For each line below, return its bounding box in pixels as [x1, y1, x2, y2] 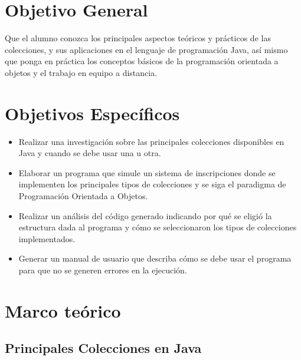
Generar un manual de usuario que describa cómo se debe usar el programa [18, 252, 292, 265]
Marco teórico [5, 298, 121, 322]
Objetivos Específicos [5, 101, 180, 125]
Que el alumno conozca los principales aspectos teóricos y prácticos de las [5, 32, 271, 44]
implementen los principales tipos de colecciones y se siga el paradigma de [18, 178, 286, 190]
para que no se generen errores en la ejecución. [18, 263, 187, 276]
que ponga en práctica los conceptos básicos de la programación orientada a [5, 55, 279, 67]
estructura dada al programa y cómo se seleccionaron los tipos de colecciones [18, 221, 297, 233]
